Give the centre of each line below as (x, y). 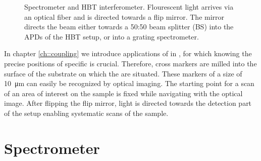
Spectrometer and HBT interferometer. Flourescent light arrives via (129, 7)
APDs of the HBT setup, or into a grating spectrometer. (112, 36)
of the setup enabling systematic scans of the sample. (86, 113)
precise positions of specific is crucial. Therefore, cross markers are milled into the (130, 63)
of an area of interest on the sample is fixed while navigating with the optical (123, 93)
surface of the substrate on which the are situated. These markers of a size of (123, 73)
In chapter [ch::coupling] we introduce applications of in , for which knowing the (128, 53)
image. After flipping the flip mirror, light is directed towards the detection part (128, 103)
